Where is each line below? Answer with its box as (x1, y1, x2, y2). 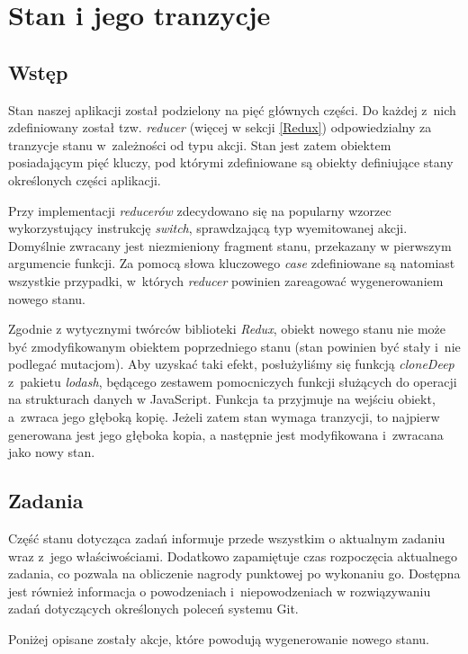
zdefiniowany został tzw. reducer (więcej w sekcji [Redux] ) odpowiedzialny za (8, 118, 432, 137)
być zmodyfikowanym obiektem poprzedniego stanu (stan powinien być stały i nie (8, 336, 461, 355)
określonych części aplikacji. (8, 170, 161, 189)
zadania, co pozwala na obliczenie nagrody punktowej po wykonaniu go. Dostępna (8, 564, 461, 583)
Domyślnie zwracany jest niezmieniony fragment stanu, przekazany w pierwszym (8, 236, 452, 255)
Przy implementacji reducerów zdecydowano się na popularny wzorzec (8, 201, 391, 219)
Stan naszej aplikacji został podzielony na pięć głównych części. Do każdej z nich (8, 100, 456, 119)
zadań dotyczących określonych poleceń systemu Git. (8, 599, 299, 618)
